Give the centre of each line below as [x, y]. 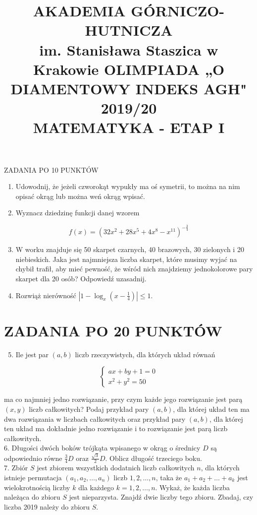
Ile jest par [32, 354]
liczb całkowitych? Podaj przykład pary [89, 409]
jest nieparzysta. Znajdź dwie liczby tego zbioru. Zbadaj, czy [161, 497]
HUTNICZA [129, 30]
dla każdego [96, 487]
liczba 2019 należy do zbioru [47, 506]
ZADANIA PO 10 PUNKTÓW [51, 169]
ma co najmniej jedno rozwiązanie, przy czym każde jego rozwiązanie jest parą [123, 399]
